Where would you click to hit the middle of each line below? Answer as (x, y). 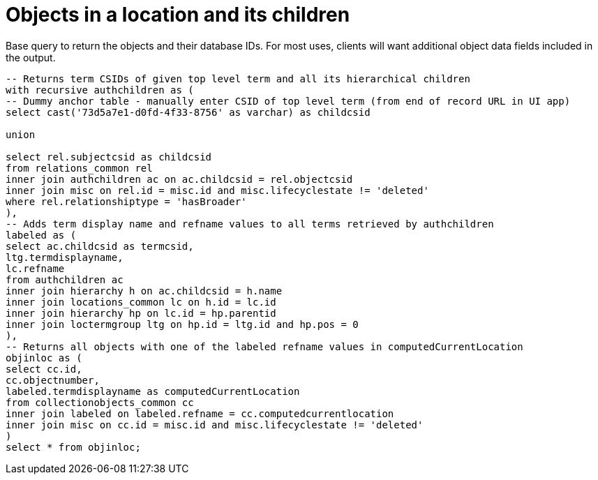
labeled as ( (41, 235)
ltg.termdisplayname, (65, 257)
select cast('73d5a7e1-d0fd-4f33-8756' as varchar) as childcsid (188, 112)
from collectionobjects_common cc (100, 402)
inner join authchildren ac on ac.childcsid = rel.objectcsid (179, 179)
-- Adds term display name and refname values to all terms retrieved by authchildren (250, 224)
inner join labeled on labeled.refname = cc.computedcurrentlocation (200, 413)
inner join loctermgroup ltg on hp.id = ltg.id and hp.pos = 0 (182, 324)
